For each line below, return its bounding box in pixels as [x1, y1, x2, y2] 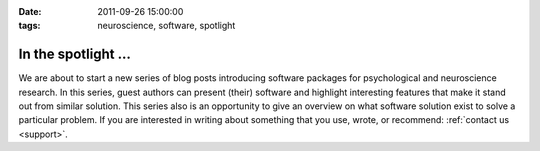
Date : [18, 6, 42, 17]
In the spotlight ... [18, 46, 132, 63]
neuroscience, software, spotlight [97, 20, 236, 32]
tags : [18, 20, 41, 32]
